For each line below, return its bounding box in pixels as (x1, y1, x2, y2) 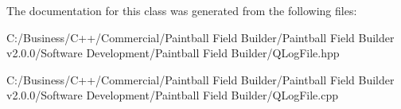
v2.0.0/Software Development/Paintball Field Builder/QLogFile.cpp (6, 87, 339, 103)
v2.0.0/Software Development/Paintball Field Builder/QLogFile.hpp (6, 45, 340, 61)
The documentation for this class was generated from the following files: (6, 2, 357, 18)
